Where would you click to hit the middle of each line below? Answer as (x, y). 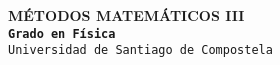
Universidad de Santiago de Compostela (140, 50)
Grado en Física (62, 33)
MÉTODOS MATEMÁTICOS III (126, 15)
